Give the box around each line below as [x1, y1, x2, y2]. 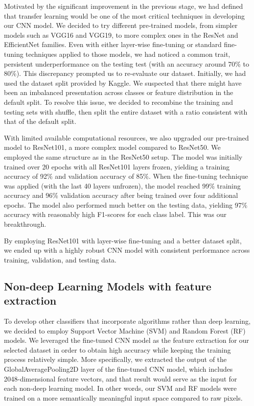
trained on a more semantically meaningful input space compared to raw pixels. [4, 392, 243, 403]
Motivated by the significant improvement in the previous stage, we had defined [4, 1, 243, 11]
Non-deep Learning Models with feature [4, 278, 211, 293]
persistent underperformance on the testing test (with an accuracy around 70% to [4, 58, 250, 69]
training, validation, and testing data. [4, 254, 117, 264]
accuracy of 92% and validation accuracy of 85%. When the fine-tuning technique [4, 171, 248, 181]
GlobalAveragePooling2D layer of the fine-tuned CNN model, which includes [4, 364, 233, 374]
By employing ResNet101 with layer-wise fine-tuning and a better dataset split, [4, 235, 242, 245]
